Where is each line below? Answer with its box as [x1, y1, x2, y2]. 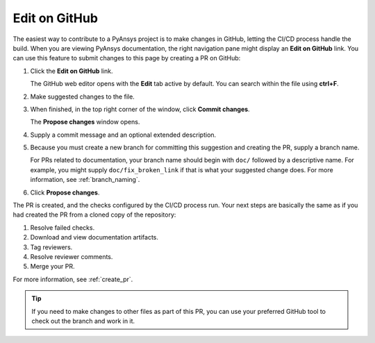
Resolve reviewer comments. [30, 252, 113, 260]
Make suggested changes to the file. [30, 92, 135, 101]
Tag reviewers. [30, 243, 73, 251]
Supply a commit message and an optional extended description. [30, 131, 217, 139]
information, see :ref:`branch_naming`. [30, 176, 140, 184]
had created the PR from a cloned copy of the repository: [12, 210, 176, 219]
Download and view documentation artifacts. [30, 233, 159, 242]
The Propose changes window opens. [30, 118, 140, 126]
